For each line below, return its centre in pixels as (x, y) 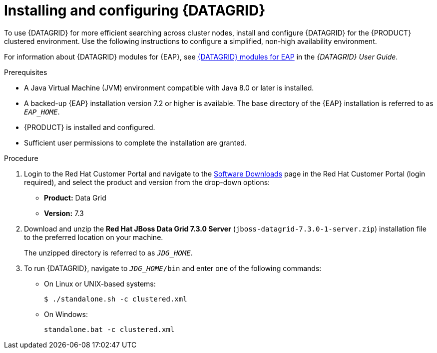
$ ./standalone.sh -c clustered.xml (116, 299)
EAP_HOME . (42, 111)
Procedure (21, 158)
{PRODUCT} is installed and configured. (90, 127)
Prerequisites (26, 72)
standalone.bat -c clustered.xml (109, 329)
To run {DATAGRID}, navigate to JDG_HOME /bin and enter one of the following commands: (173, 268)
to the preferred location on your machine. (94, 237)
